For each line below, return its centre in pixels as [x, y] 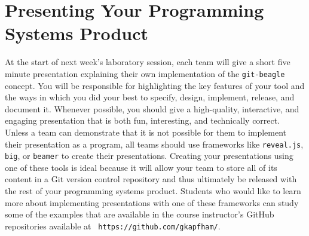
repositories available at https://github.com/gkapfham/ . [113, 226]
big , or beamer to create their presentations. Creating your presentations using [149, 156]
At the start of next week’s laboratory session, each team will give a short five [148, 62]
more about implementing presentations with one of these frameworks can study [152, 202]
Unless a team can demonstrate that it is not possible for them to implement [146, 132]
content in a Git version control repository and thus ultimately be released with [151, 179]
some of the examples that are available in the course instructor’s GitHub [140, 214]
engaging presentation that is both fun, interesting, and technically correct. [143, 120]
